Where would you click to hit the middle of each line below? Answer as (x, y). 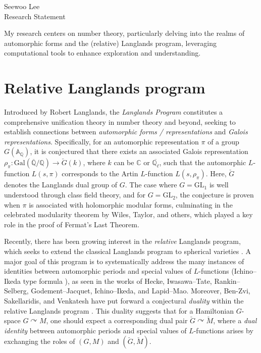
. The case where (151, 185)
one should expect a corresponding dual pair (119, 320)
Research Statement (35, 16)
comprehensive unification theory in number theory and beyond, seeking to (120, 121)
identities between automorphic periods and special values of (98, 271)
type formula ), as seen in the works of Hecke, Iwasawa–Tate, (117, 281)
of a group (223, 141)
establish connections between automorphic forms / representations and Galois (126, 132)
